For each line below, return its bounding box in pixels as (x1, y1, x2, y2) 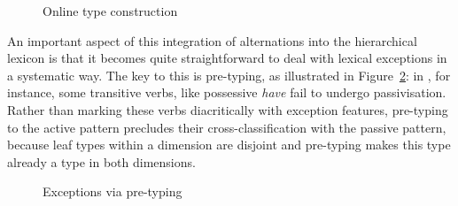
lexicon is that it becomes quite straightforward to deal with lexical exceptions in (7, 49, 447, 67)
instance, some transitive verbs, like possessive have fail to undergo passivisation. (7, 83, 446, 102)
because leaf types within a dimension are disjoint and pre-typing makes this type (7, 135, 451, 154)
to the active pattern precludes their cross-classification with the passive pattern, (7, 118, 446, 136)
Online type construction (43, 2, 178, 19)
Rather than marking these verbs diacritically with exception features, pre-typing (7, 100, 448, 118)
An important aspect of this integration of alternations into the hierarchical (7, 31, 417, 50)
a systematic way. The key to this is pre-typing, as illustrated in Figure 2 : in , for (7, 65, 451, 84)
